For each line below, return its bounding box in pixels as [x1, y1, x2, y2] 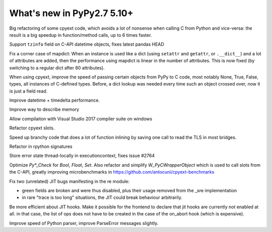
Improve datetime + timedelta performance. [9, 97, 100, 103]
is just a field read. [9, 88, 48, 94]
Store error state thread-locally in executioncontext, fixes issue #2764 [9, 152, 155, 159]
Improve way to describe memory [9, 106, 80, 113]
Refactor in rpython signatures [9, 143, 73, 149]
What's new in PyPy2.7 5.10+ [9, 8, 133, 19]
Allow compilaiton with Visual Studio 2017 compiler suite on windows [9, 116, 153, 122]
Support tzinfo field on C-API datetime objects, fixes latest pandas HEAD [9, 41, 165, 47]
